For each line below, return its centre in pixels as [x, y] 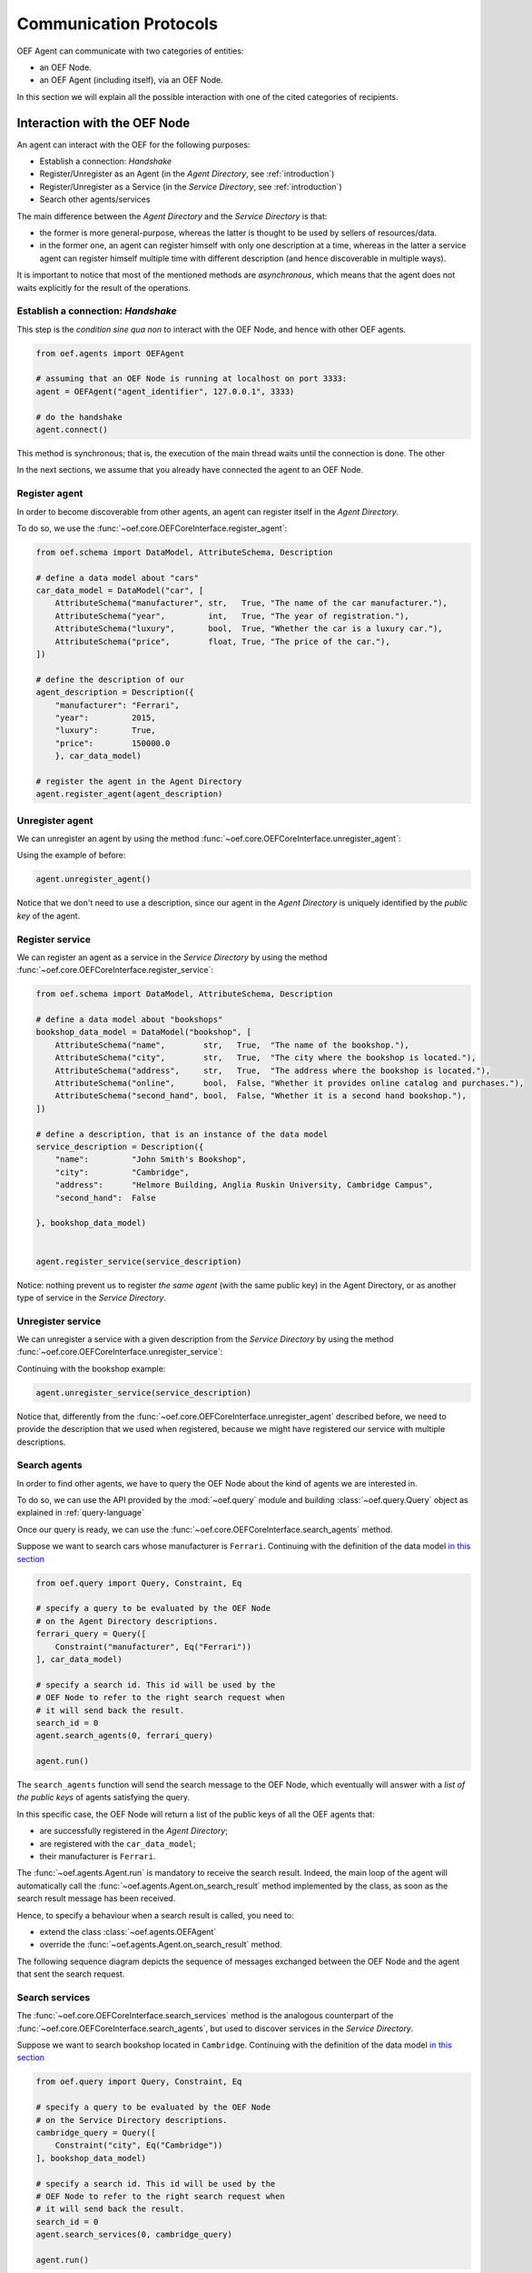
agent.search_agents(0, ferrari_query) [124, 1736]
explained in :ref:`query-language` [80, 1513]
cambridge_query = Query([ [96, 2133]
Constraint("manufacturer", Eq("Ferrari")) [153, 1647]
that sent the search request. [71, 1974]
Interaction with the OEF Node [103, 123]
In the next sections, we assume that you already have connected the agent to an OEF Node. [190, 470]
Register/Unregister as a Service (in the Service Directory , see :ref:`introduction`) [191, 186]
